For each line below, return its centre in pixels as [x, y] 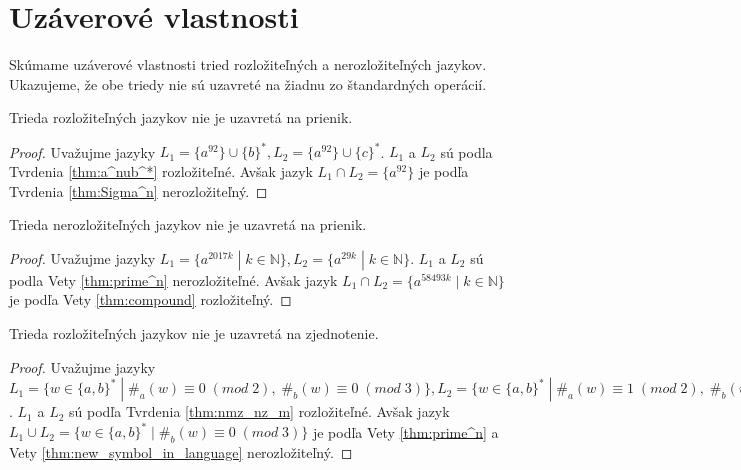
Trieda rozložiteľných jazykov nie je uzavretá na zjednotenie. [194, 332]
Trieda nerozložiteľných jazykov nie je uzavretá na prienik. [188, 224]
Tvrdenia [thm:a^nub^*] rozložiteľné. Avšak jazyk [161, 171]
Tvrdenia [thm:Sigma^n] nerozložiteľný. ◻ [138, 190]
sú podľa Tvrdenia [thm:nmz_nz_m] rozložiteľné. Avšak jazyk [259, 411]
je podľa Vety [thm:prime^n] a [405, 431]
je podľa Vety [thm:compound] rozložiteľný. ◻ [150, 299]
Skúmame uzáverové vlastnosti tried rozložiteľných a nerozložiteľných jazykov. [248, 64]
